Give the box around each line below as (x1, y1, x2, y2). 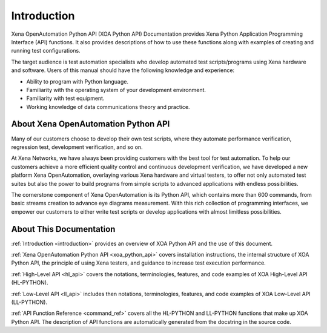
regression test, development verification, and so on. (11, 143, 143, 151)
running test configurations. (11, 47, 81, 54)
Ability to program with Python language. (26, 77, 128, 85)
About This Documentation (11, 224, 116, 234)
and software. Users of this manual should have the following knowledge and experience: (11, 67, 235, 74)
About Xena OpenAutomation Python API (11, 119, 170, 130)
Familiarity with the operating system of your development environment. (26, 86, 206, 93)
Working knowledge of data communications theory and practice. (26, 103, 190, 110)
